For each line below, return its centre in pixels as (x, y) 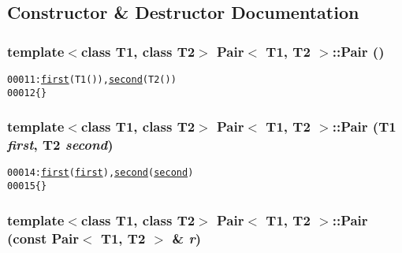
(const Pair (43, 238)
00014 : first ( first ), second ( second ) (100, 173)
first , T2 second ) (60, 145)
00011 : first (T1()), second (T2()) (92, 80)
